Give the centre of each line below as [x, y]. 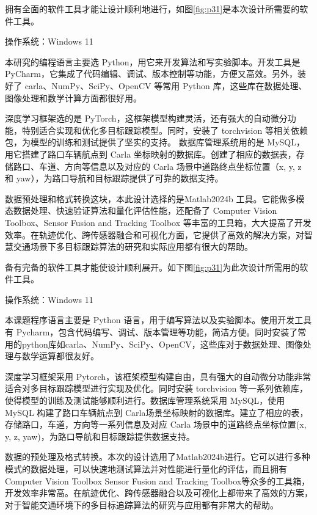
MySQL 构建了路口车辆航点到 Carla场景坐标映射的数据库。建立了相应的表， [157, 412]
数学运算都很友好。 [60, 356]
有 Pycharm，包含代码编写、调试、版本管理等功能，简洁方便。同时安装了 [151, 332]
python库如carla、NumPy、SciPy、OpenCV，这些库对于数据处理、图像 [162, 344]
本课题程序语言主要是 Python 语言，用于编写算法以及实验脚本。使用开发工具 [158, 320]
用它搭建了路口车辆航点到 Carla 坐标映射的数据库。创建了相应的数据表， [151, 154]
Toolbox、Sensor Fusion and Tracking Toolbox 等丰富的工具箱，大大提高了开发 [158, 222]
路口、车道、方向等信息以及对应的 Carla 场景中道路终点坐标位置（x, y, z [157, 166]
